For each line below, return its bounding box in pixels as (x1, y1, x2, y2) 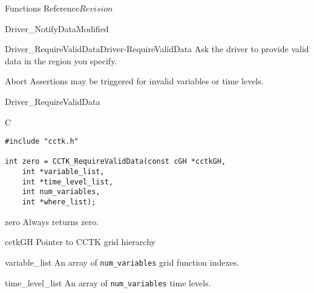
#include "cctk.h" (5, 137, 79, 146)
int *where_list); (22, 198, 96, 207)
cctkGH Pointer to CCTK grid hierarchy (5, 235, 155, 248)
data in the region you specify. (5, 54, 117, 67)
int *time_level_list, (22, 177, 113, 186)
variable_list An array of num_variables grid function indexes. (5, 255, 240, 268)
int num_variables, (22, 187, 100, 197)
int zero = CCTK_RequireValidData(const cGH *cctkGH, (5, 157, 226, 166)
